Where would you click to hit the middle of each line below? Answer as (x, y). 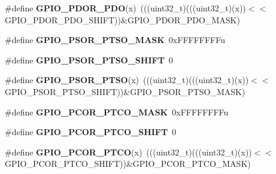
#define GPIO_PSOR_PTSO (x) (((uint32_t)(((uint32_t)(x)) (127, 80)
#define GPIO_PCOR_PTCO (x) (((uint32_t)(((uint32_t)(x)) (128, 152)
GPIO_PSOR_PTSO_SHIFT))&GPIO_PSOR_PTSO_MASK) (125, 91)
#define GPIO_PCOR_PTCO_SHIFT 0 (91, 132)
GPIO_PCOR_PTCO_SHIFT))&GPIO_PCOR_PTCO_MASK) (128, 164)
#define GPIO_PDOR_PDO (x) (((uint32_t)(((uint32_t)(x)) (125, 8)
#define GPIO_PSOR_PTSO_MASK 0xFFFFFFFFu (115, 40)
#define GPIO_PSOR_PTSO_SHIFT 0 (89, 59)
